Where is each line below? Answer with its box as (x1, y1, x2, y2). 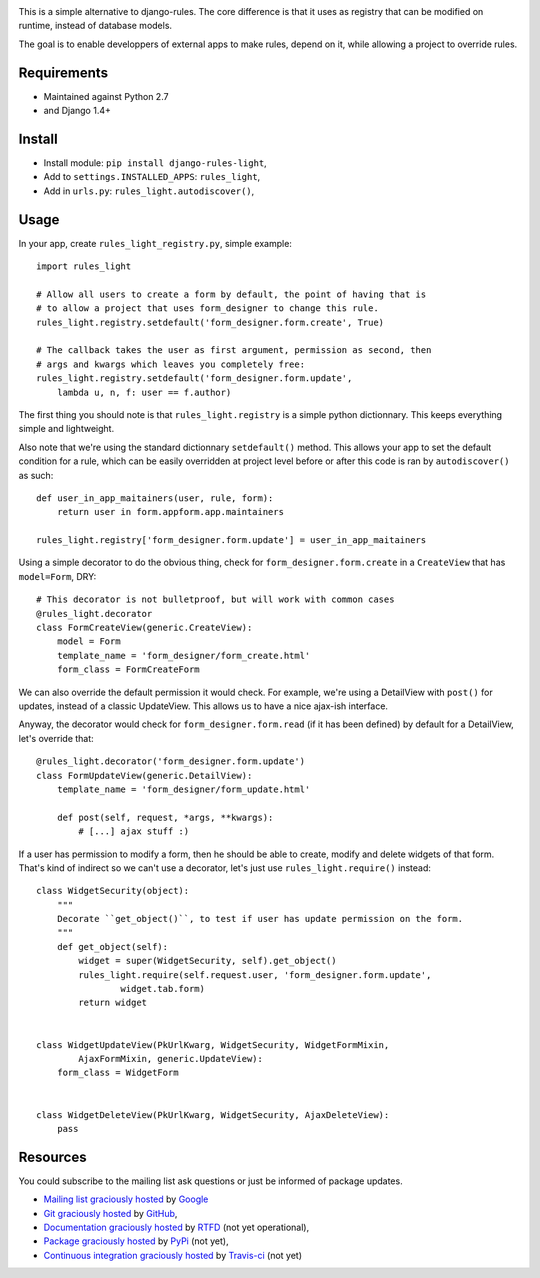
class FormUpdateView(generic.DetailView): (36, 770, 253, 781)
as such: (18, 469, 54, 481)
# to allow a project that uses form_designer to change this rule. (36, 303, 379, 314)
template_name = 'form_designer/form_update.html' (56, 783, 311, 795)
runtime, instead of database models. (18, 20, 173, 32)
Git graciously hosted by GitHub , (43, 1207, 178, 1219)
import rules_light (36, 261, 132, 272)
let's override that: (18, 732, 94, 744)
